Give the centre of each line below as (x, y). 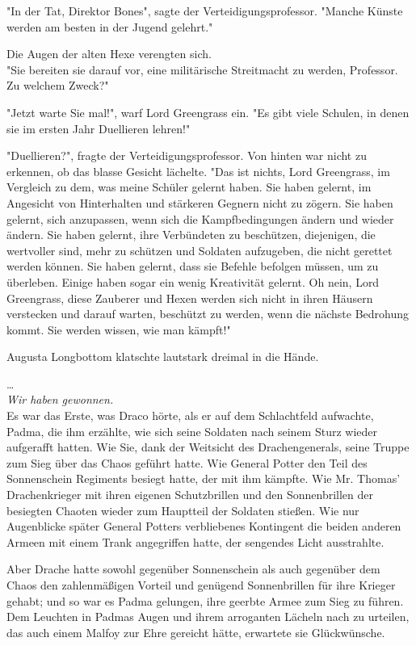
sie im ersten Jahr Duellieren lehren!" (99, 128)
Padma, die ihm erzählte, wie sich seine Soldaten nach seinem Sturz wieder (192, 431)
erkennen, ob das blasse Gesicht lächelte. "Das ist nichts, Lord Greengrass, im (198, 171)
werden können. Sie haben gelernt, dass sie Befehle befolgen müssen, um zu (193, 266)
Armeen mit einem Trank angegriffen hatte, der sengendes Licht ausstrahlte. (195, 541)
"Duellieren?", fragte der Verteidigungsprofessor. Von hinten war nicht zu (187, 155)
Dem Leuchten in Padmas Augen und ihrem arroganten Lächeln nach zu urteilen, (208, 617)
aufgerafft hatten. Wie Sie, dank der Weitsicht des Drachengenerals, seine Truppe (208, 447)
